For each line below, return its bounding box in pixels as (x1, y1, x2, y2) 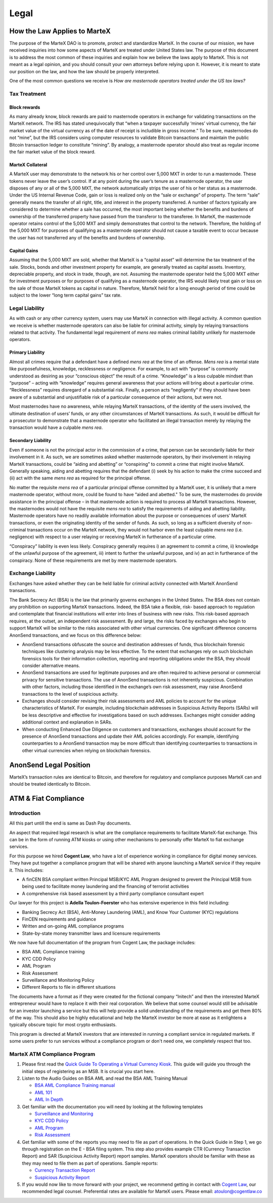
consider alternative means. (22, 662, 80, 669)
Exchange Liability (9, 570, 56, 577)
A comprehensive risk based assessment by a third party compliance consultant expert (22, 890, 204, 896)
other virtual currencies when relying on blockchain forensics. (22, 747, 151, 753)
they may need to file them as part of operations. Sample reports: (22, 1160, 158, 1166)
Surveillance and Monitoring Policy (22, 977, 95, 983)
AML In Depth (34, 1096, 63, 1102)
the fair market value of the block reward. (9, 149, 96, 155)
